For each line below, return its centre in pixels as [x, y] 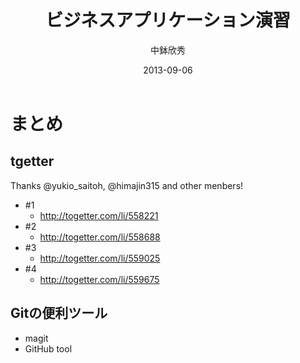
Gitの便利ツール [59, 313]
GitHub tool [48, 348]
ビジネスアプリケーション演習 [168, 20]
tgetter [32, 161]
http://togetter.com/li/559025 [100, 258]
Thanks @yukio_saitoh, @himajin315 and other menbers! [127, 185]
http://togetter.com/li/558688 [100, 237]
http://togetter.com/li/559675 [99, 279]
